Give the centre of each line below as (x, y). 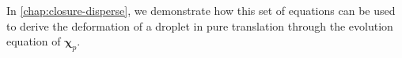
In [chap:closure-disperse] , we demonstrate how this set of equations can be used (201, 10)
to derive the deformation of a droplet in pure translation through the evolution (200, 25)
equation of (34, 41)
